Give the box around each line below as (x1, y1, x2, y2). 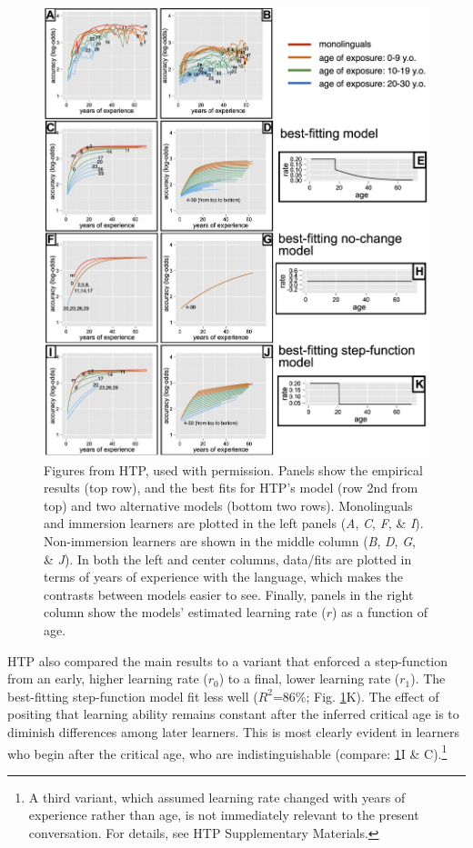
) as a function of (331, 603, 428, 622)
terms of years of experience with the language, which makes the (44, 567, 404, 586)
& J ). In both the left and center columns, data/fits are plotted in (44, 549, 412, 568)
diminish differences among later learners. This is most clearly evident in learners (7, 722, 459, 741)
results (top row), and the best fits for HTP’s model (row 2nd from (44, 478, 418, 497)
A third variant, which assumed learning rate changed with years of (28, 787, 406, 806)
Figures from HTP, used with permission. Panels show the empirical (44, 460, 423, 479)
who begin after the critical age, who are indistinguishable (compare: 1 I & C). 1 (7, 741, 448, 763)
